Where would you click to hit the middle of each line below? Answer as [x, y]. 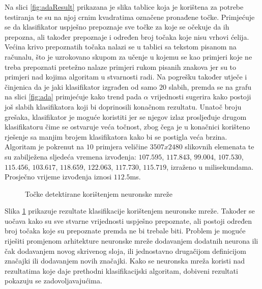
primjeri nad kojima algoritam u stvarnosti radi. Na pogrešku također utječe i [126, 77]
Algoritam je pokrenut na [45, 147]
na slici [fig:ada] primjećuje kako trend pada [73, 97]
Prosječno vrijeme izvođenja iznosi [58, 177]
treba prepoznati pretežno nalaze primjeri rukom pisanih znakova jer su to [121, 67]
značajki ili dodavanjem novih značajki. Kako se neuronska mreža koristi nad [125, 261]
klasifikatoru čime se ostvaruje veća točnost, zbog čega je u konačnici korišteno [127, 127]
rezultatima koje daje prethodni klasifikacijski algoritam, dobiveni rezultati [121, 270]
